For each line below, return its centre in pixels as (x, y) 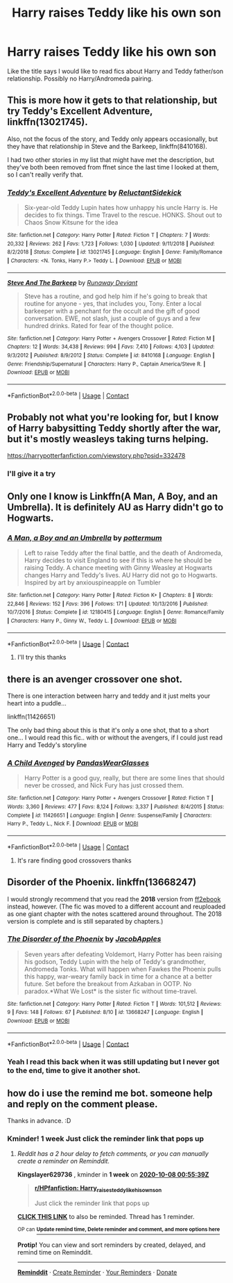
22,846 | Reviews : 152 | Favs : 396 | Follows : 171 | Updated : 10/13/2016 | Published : (108, 604)
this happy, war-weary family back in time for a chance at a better (118, 976)
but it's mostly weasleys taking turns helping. (108, 439)
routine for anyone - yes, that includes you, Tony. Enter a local (113, 303)
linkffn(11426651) (32, 717)
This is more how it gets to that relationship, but (112, 100)
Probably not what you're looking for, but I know (113, 417)
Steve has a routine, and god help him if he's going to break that (116, 296)
